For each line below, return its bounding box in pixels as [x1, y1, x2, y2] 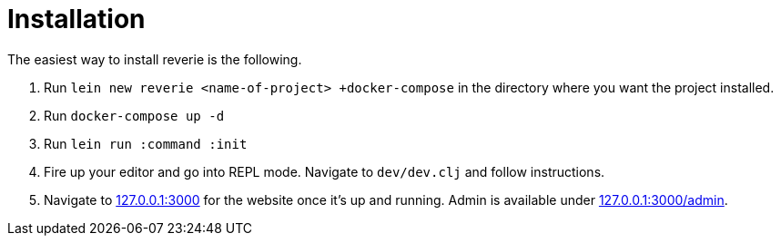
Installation [7, 4, 146, 34]
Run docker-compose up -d [44, 107, 225, 123]
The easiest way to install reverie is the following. [7, 51, 302, 67]
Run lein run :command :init [44, 135, 248, 151]
